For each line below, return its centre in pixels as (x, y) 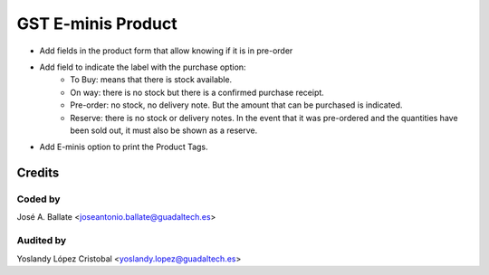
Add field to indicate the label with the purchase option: (143, 67)
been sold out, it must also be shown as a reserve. (164, 130)
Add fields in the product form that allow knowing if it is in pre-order (166, 51)
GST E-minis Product (97, 24)
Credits (38, 173)
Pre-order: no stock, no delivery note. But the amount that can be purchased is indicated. (236, 105)
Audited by (42, 241)
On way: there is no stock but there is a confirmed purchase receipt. (197, 92)
